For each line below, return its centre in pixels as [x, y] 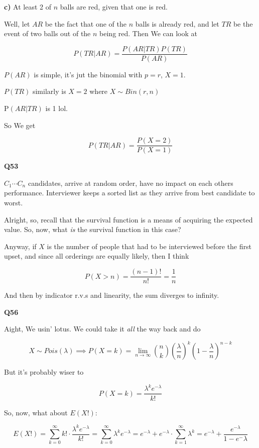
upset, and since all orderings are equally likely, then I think [97, 256]
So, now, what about [36, 412]
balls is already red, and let [177, 23]
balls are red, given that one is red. [114, 7]
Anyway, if [20, 246]
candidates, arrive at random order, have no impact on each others [131, 183]
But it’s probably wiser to [44, 372]
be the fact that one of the [86, 23]
